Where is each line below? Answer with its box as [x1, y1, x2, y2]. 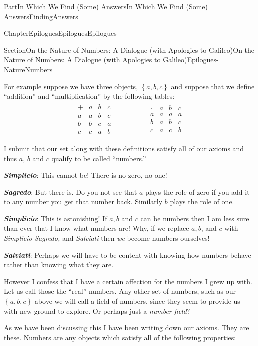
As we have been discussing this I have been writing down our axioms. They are [4, 322, 249, 333]
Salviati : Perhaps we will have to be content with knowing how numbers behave [4, 249, 251, 260]
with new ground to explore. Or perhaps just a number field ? [4, 305, 190, 316]
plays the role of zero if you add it [145, 186, 250, 197]
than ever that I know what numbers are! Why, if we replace [4, 223, 189, 233]
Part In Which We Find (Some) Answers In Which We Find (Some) [4, 1, 208, 11]
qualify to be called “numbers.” [51, 153, 146, 163]
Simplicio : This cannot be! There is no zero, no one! [4, 170, 167, 180]
